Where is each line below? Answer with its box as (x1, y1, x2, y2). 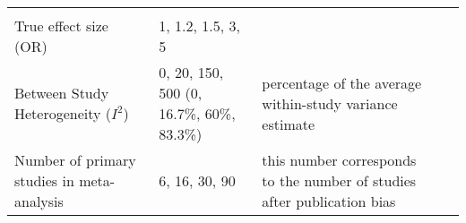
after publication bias (262, 191, 396, 211)
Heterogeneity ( (14, 103, 112, 124)
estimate (262, 113, 315, 134)
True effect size (14, 15, 108, 36)
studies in (14, 170, 74, 191)
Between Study (14, 82, 109, 103)
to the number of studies (262, 170, 417, 191)
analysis (14, 191, 64, 211)
